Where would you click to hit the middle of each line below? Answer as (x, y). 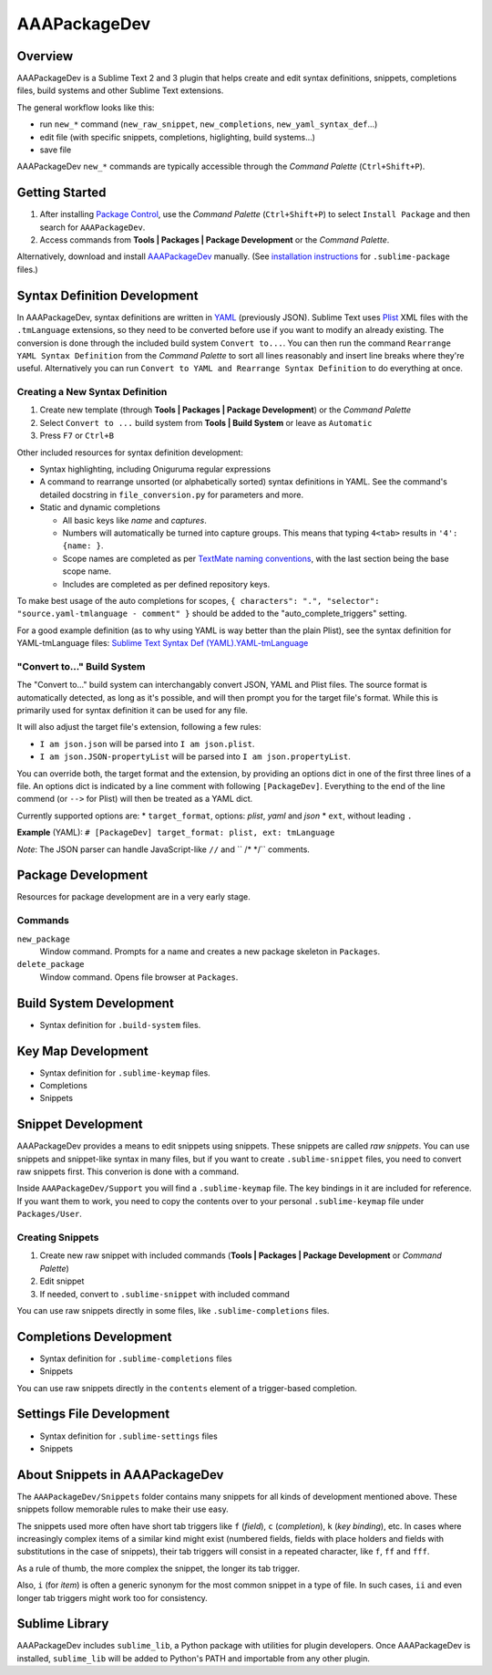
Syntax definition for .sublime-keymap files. (125, 1073)
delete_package (51, 964)
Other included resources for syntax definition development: (130, 453)
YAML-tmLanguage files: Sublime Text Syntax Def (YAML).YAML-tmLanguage (163, 643)
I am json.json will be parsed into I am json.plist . (147, 744)
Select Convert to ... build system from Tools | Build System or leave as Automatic (206, 422)
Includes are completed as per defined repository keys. (166, 584)
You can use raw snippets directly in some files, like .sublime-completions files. (173, 1310)
